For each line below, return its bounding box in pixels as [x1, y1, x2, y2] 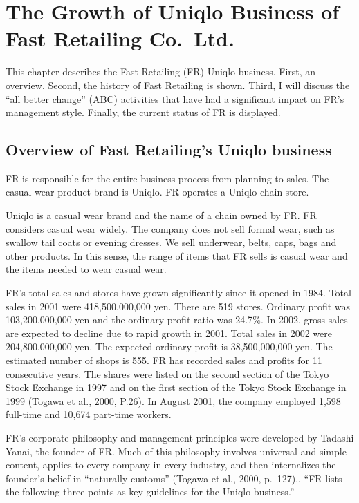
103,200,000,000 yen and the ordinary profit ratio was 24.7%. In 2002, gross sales [6, 312, 348, 327]
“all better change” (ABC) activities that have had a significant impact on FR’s [6, 91, 344, 106]
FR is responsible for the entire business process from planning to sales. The [6, 171, 329, 185]
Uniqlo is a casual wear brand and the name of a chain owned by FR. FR [6, 208, 317, 222]
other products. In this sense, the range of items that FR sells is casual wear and [6, 248, 348, 263]
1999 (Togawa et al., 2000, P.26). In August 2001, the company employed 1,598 [6, 393, 341, 408]
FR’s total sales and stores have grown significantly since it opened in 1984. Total [6, 285, 351, 300]
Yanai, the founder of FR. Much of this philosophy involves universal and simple [6, 444, 347, 458]
